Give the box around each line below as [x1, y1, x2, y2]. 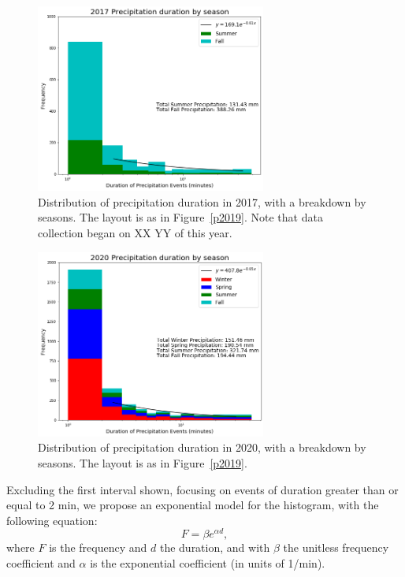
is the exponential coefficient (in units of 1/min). [90, 554, 325, 571]
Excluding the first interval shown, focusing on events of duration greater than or [6, 481, 399, 497]
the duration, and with [159, 539, 270, 556]
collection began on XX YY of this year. [38, 224, 232, 240]
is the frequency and [49, 539, 147, 556]
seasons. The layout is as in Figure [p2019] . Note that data [38, 209, 323, 225]
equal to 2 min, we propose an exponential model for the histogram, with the [6, 497, 379, 513]
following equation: [6, 512, 98, 528]
